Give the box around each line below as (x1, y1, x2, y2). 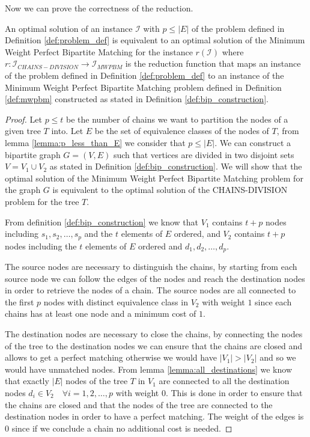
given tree (5, 124, 41, 137)
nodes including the (5, 239, 77, 252)
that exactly (5, 374, 49, 387)
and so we (260, 351, 296, 364)
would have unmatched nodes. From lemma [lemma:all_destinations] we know (5, 362, 293, 375)
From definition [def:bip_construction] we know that (5, 215, 199, 228)
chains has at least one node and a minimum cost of (5, 307, 196, 320)
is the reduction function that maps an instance (125, 57, 301, 70)
